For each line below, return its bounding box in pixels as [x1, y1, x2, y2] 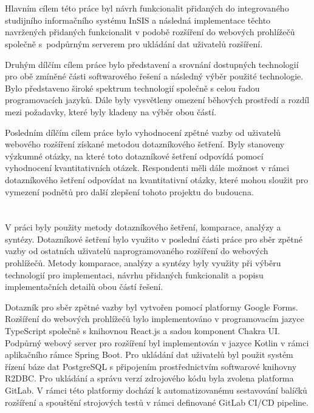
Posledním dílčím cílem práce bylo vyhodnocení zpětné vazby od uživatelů [5, 126, 281, 138]
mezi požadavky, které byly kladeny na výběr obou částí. [5, 105, 217, 118]
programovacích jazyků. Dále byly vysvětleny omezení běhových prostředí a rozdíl [5, 93, 310, 106]
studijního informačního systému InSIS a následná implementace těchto [5, 13, 271, 26]
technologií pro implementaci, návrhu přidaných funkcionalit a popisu [5, 268, 264, 281]
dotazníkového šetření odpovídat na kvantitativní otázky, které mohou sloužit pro [5, 173, 309, 186]
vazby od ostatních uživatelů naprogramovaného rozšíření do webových [5, 244, 268, 257]
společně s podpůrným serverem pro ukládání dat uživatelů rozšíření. [5, 37, 263, 50]
